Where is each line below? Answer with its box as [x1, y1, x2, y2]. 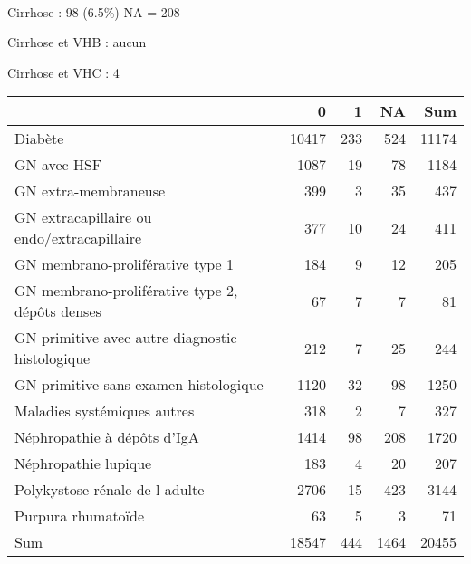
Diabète [14, 128, 64, 149]
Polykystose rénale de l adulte [14, 479, 205, 501]
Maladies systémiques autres [14, 400, 195, 422]
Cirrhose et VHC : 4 [7, 62, 120, 81]
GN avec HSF [14, 154, 102, 176]
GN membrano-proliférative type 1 [14, 253, 235, 275]
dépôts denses [14, 301, 101, 322]
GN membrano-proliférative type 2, [14, 280, 238, 301]
